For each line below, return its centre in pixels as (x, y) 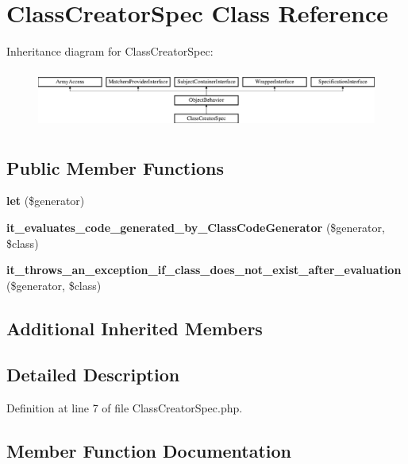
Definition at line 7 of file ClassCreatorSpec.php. (125, 408)
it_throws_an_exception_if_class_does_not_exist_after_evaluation (204, 270)
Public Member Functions (115, 167)
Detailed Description (93, 375)
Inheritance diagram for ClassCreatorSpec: (110, 51)
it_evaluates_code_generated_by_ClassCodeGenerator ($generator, (196, 227)
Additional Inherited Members (135, 328)
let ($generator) (46, 201)
